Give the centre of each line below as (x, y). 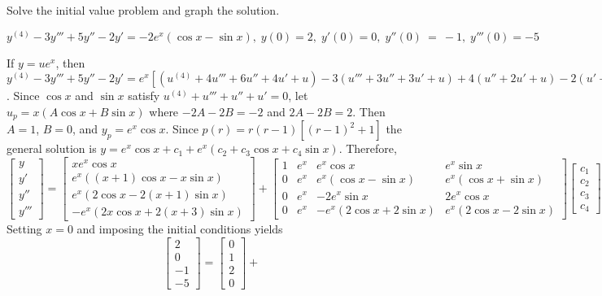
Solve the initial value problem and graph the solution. (143, 10)
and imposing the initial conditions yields (180, 229)
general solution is (52, 148)
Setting (24, 229)
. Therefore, (368, 148)
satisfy (144, 96)
